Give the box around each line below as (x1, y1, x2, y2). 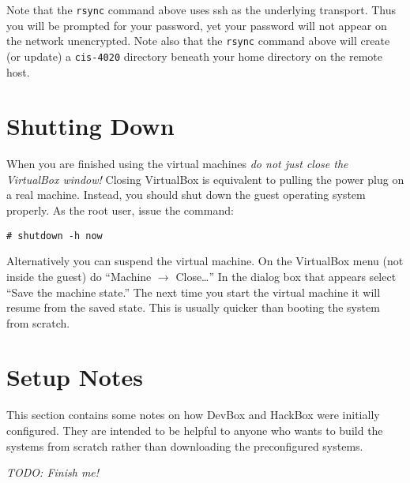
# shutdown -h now (6, 230, 103, 241)
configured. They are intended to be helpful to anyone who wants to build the (6, 422, 383, 438)
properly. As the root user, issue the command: (6, 202, 234, 219)
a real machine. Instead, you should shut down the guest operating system (6, 186, 366, 203)
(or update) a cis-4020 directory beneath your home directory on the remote (6, 47, 383, 64)
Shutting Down (6, 110, 175, 142)
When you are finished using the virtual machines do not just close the (6, 155, 348, 172)
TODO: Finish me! (6, 464, 100, 481)
